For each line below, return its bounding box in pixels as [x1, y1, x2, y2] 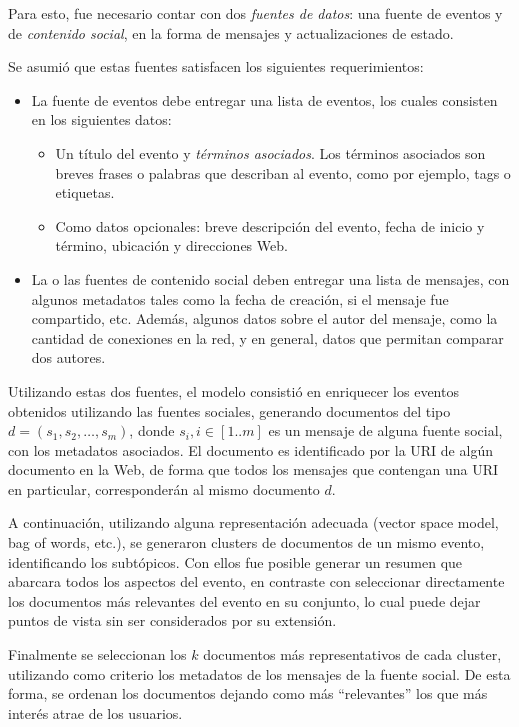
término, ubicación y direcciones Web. [55, 235, 288, 256]
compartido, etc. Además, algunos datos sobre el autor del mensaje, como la [31, 308, 498, 329]
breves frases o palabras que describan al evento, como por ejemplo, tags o [55, 162, 511, 183]
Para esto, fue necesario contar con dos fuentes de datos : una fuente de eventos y [8, 3, 503, 23]
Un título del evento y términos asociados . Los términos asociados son [55, 142, 486, 163]
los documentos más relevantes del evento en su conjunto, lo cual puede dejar [8, 590, 481, 611]
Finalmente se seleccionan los [8, 644, 187, 665]
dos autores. [31, 347, 106, 368]
